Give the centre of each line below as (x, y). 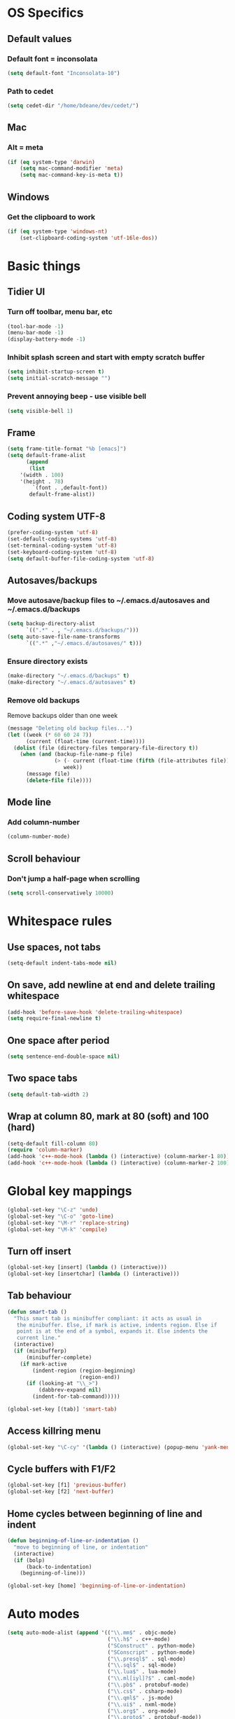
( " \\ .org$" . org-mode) (142, 1711)
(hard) (21, 1128)
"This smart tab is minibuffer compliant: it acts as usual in (107, 1318)
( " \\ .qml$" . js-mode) (140, 1698)
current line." (38, 1338)
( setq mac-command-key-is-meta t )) (72, 175)
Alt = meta (25, 147)
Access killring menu (54, 1431)
